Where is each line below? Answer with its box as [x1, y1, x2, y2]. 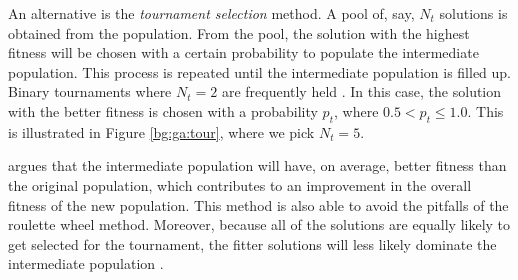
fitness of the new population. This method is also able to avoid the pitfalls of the [8, 194, 509, 215]
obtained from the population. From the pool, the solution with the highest [8, 22, 470, 43]
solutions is [439, 3, 508, 23]
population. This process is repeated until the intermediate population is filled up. [8, 61, 512, 82]
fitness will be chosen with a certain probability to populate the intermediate [8, 42, 479, 63]
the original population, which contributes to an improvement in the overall [8, 174, 472, 195]
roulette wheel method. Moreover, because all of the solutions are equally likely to [8, 214, 511, 235]
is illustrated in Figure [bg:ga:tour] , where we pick [8, 121, 315, 142]
